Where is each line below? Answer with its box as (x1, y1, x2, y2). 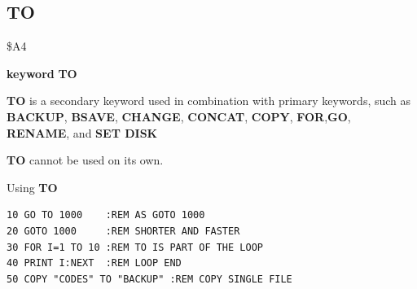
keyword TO (7, 64, 77, 81)
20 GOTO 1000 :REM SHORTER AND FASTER (7, 225, 240, 237)
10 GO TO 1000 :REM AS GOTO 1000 (7, 209, 205, 221)
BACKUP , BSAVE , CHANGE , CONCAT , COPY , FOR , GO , (7, 107, 351, 125)
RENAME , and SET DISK (7, 124, 158, 141)
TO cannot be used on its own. (7, 151, 164, 169)
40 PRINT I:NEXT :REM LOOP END (7, 257, 182, 269)
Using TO (7, 178, 58, 195)
